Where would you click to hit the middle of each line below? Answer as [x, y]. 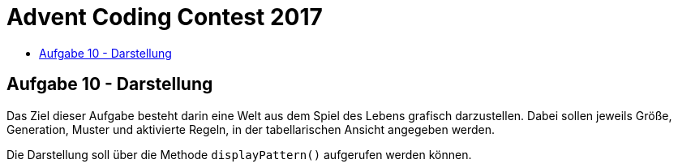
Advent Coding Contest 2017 [165, 17]
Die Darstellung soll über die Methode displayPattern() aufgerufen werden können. [239, 154]
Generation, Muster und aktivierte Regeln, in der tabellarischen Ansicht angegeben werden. [251, 129]
